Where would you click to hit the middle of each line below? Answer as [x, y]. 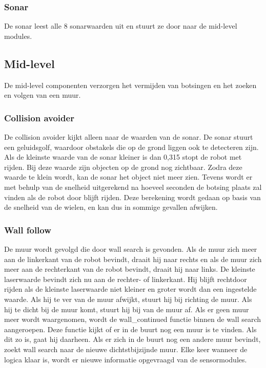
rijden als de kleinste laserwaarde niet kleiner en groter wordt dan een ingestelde [130, 289]
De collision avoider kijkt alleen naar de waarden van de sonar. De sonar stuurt [129, 137]
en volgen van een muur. [43, 95]
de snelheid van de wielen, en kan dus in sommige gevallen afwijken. [111, 207]
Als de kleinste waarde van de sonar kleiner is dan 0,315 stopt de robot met [123, 157]
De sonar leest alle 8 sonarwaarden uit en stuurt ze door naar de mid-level [121, 26]
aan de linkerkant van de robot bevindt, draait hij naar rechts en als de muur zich [133, 259]
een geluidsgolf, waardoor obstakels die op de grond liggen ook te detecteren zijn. [131, 147]
